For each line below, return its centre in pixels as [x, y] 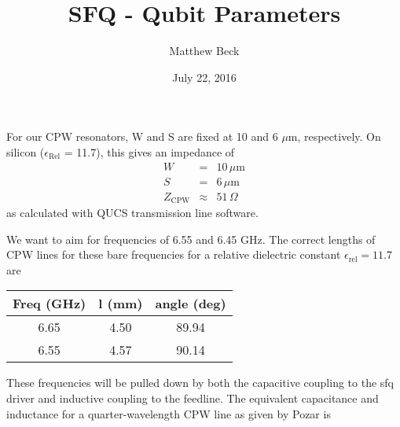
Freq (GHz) [50, 304]
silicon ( [26, 151]
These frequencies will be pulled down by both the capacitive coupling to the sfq [200, 383]
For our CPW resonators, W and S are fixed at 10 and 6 [142, 136]
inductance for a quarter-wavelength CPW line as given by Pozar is [169, 413]
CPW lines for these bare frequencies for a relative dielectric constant [174, 254]
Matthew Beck [204, 51]
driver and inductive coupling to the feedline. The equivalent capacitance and [193, 398]
